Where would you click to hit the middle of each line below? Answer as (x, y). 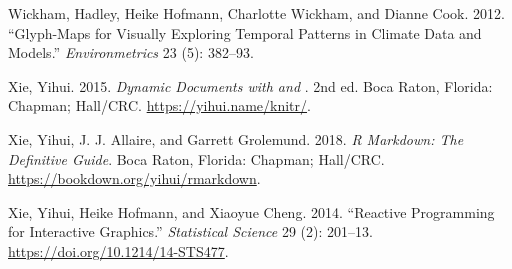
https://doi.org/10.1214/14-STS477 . (118, 250)
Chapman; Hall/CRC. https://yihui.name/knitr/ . (159, 105)
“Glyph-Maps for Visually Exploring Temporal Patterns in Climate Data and (245, 32)
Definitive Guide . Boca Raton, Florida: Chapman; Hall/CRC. (196, 158)
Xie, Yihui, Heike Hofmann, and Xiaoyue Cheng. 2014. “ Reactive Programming (251, 211)
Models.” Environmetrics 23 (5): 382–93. (131, 52)
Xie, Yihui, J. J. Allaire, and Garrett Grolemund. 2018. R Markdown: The (236, 138)
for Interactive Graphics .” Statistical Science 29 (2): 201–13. (190, 231)
